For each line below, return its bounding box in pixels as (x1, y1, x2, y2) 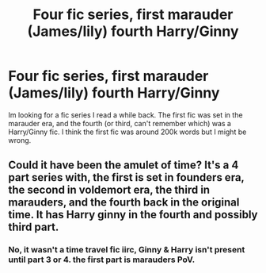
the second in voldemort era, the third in (8, 183, 211, 197)
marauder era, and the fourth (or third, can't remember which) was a (8, 118, 232, 128)
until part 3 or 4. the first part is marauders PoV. (8, 254, 196, 265)
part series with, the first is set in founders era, (8, 171, 245, 184)
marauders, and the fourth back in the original (8, 196, 240, 210)
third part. (8, 221, 59, 234)
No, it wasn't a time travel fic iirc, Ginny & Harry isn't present (8, 244, 245, 256)
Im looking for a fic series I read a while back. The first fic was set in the (8, 110, 243, 120)
